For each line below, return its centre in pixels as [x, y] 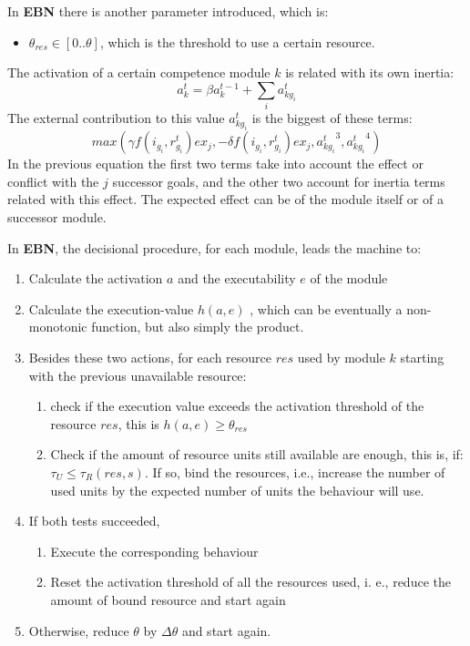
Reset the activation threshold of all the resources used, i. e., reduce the [250, 582]
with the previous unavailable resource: [138, 375]
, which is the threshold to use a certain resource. [237, 41]
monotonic [58, 327]
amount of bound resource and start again [168, 599]
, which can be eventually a [326, 308]
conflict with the [53, 181]
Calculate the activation [96, 278]
